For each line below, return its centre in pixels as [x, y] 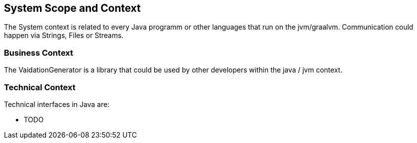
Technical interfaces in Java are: [57, 104]
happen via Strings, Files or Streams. [64, 36]
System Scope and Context [72, 8]
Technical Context [40, 87]
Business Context [39, 53]
